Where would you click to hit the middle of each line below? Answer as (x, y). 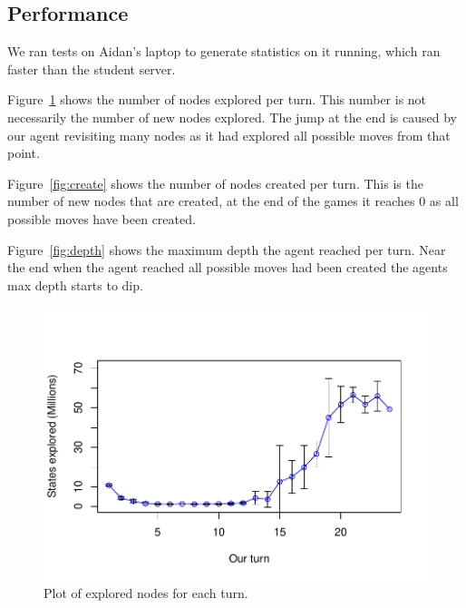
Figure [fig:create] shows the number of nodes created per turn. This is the (215, 183)
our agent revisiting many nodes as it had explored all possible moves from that (229, 135)
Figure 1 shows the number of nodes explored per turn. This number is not (217, 99)
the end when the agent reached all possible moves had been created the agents (228, 267)
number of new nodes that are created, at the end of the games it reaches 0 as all (233, 201)
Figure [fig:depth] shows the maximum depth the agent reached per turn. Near (227, 249)
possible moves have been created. (102, 218)
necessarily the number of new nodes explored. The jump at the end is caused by (232, 117)
